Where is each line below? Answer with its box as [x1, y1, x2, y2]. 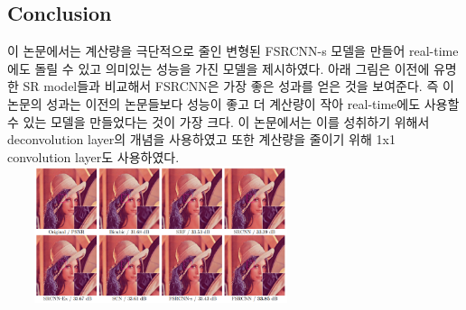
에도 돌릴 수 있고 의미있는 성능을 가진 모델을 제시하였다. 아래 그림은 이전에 [7, 59, 430, 77]
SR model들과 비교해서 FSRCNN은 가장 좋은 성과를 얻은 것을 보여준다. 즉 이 [23, 77, 454, 96]
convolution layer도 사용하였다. [7, 147, 180, 166]
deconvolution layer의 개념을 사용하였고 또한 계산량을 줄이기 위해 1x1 [7, 130, 396, 149]
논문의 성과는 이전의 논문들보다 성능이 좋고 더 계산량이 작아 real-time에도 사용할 [7, 94, 460, 113]
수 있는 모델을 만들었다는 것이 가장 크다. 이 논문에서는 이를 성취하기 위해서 [7, 112, 430, 131]
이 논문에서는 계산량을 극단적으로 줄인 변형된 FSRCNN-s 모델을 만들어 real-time [7, 41, 459, 60]
